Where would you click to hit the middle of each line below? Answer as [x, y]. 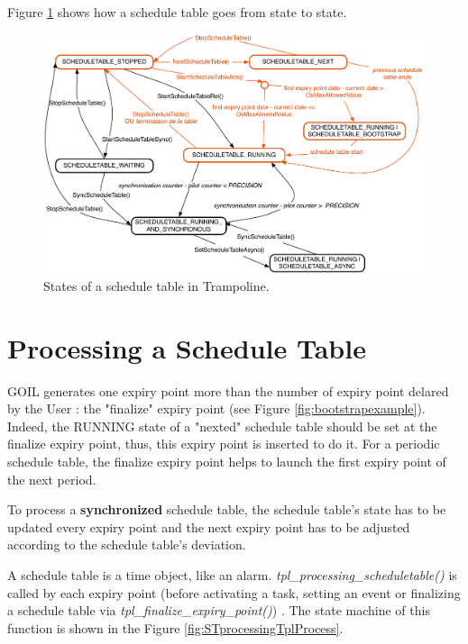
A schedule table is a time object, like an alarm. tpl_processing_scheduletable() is [232, 574]
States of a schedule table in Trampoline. [156, 285]
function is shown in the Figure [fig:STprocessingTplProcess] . [175, 627]
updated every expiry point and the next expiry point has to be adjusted [209, 526]
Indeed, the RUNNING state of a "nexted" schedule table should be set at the [222, 426]
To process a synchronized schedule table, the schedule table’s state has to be [227, 509]
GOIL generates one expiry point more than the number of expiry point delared [228, 390]
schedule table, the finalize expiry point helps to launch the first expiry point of [227, 461]
